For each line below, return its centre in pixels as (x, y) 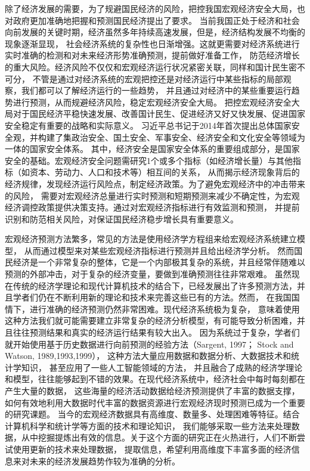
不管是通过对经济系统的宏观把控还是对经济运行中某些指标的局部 (158, 78)
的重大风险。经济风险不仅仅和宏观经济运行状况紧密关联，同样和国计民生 (147, 66)
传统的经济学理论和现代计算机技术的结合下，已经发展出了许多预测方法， (155, 285)
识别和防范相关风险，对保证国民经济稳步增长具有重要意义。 (122, 219)
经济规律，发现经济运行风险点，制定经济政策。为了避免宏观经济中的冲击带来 (155, 183)
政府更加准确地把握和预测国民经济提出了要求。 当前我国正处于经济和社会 (156, 20)
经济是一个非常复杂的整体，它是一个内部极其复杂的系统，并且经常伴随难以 (159, 262)
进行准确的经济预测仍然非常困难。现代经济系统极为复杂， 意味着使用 (165, 309)
